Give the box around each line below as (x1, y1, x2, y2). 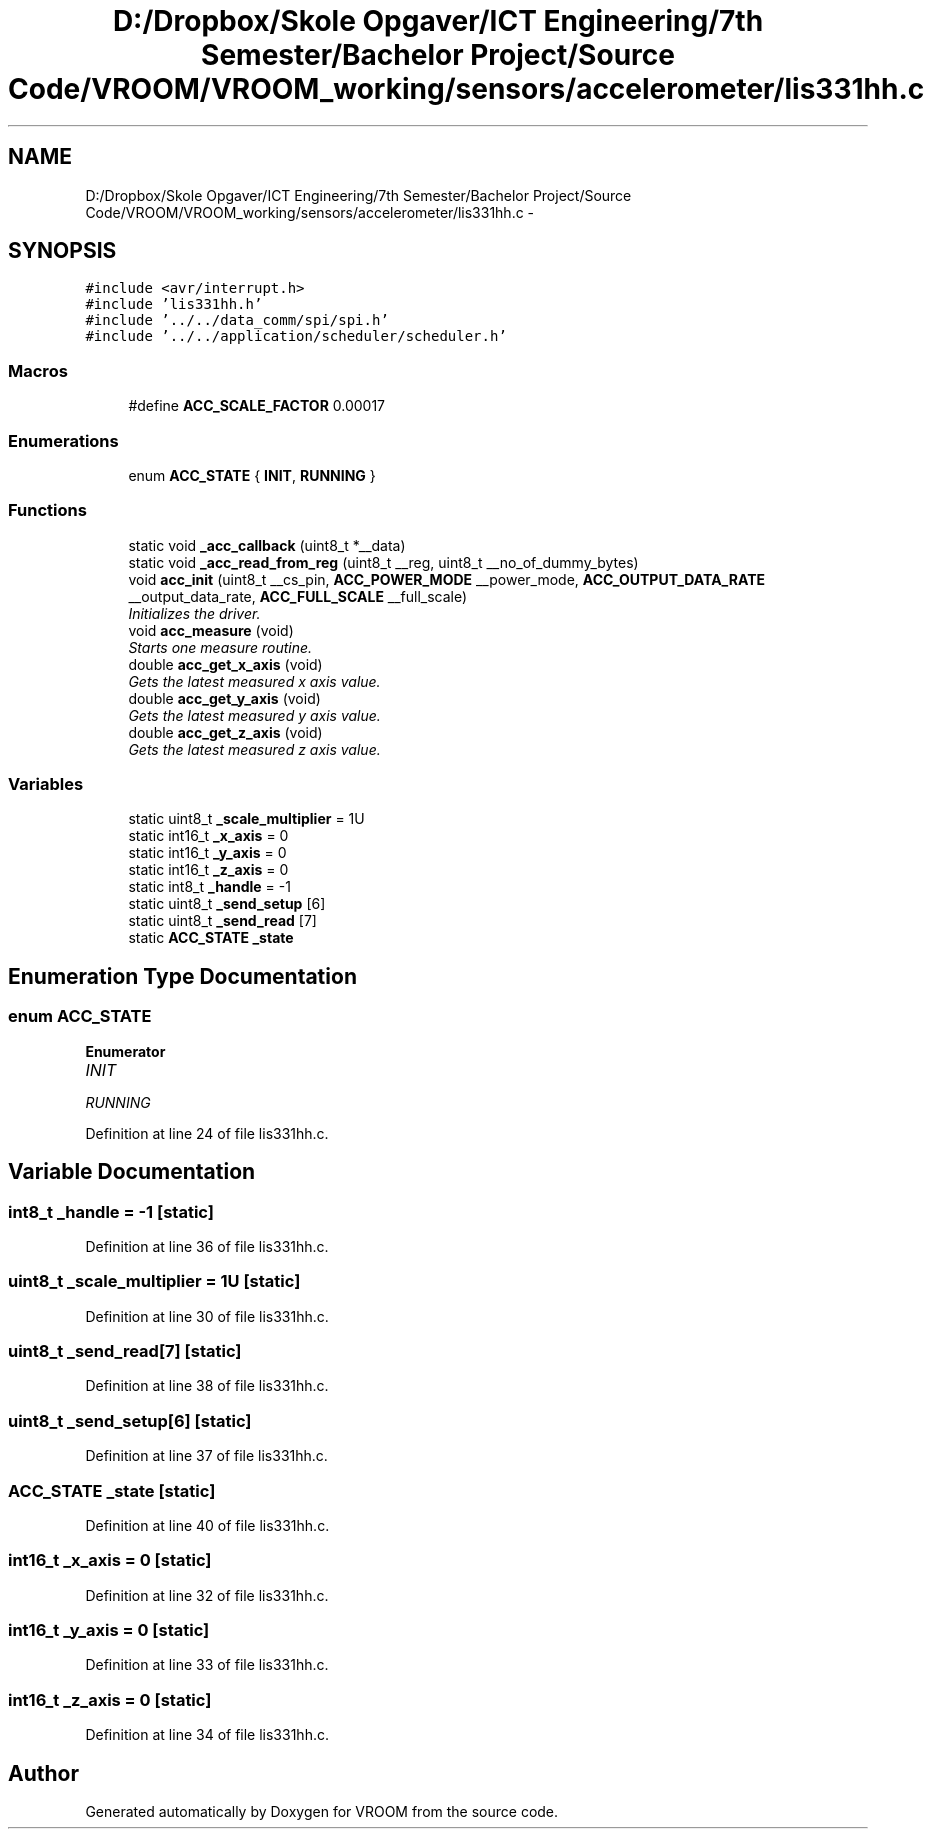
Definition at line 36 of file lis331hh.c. (85, 1237, 329, 1255)
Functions (8, 500, 87, 521)
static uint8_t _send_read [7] (128, 912, 317, 930)
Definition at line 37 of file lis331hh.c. (85, 1447, 328, 1465)
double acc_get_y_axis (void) (128, 689, 321, 707)
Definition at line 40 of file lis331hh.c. (85, 1516, 330, 1534)
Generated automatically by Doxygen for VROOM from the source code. (85, 1802, 559, 1820)
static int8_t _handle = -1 (128, 878, 291, 896)
